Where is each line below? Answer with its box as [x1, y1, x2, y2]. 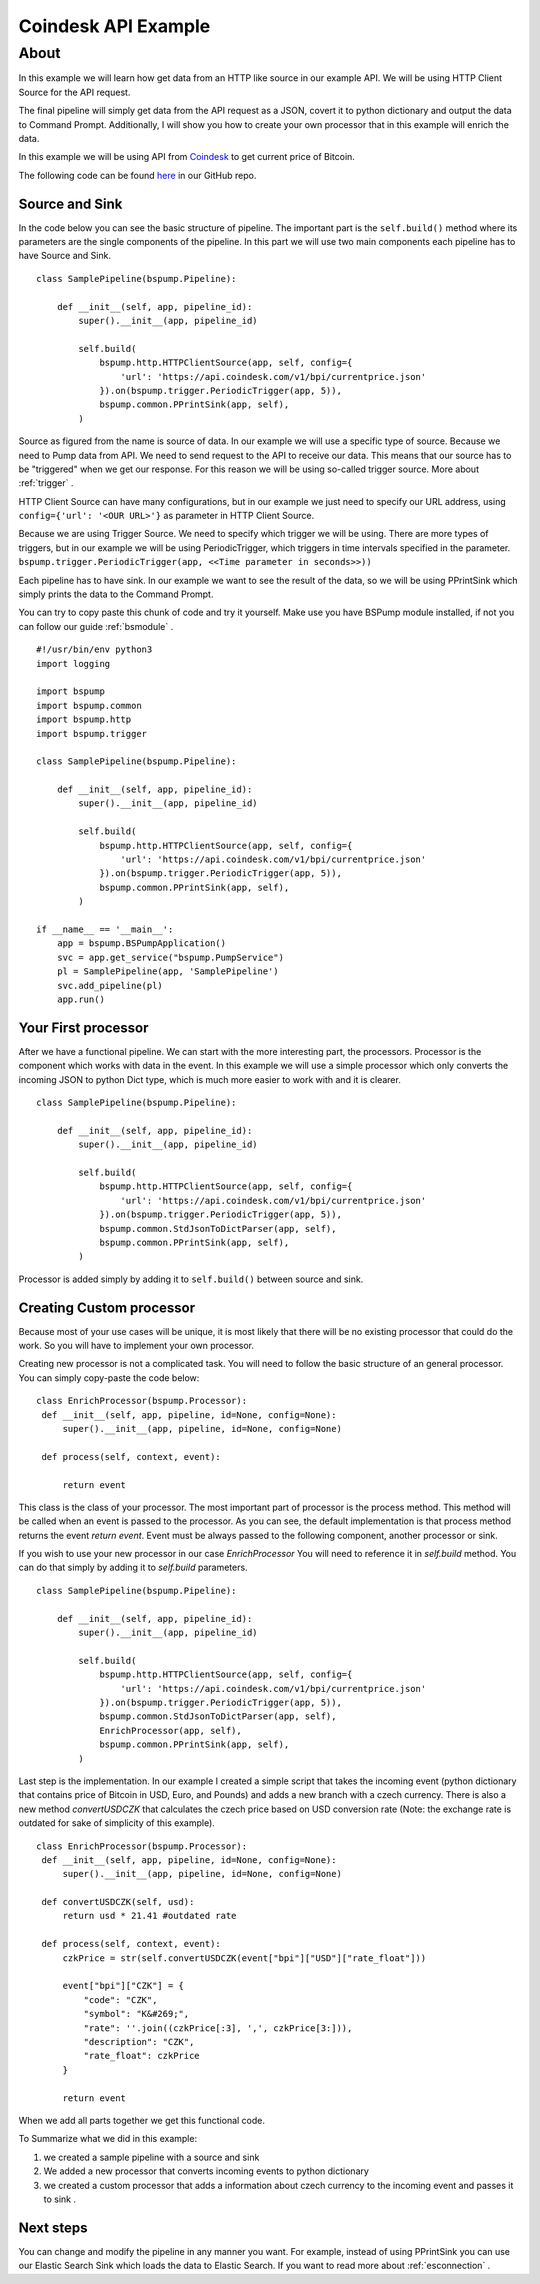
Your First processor [18, 1019, 149, 1036]
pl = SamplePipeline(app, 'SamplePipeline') [56, 966, 279, 977]
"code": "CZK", [83, 1994, 158, 2005]
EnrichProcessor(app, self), [99, 1725, 242, 1736]
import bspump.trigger [36, 728, 148, 739]
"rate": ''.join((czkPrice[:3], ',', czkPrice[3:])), [83, 2022, 353, 2034]
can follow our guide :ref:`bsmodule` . [18, 620, 174, 632]
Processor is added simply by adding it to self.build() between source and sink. [18, 1273, 364, 1285]
